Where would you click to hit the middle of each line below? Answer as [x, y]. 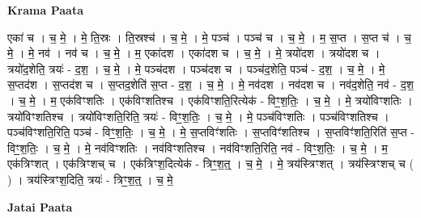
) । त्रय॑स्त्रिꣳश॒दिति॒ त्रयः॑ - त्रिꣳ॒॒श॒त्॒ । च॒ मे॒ [90, 179]
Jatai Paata [40, 206]
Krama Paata [45, 10]
